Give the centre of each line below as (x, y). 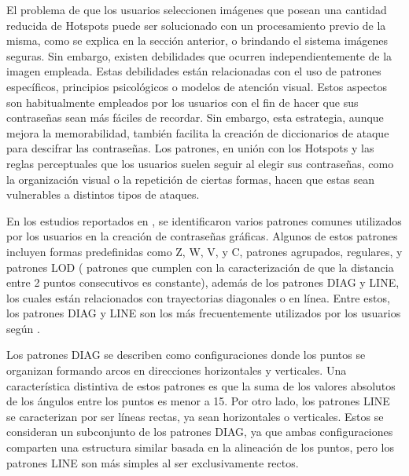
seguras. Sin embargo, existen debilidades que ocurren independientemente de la (199, 55)
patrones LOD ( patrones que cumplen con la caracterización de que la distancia (200, 267)
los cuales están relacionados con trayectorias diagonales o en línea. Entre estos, (198, 297)
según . (23, 328)
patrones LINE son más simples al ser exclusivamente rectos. (153, 462)
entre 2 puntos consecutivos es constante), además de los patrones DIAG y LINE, (203, 282)
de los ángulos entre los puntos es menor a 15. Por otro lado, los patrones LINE (198, 401)
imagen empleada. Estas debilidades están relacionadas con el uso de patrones (194, 71)
